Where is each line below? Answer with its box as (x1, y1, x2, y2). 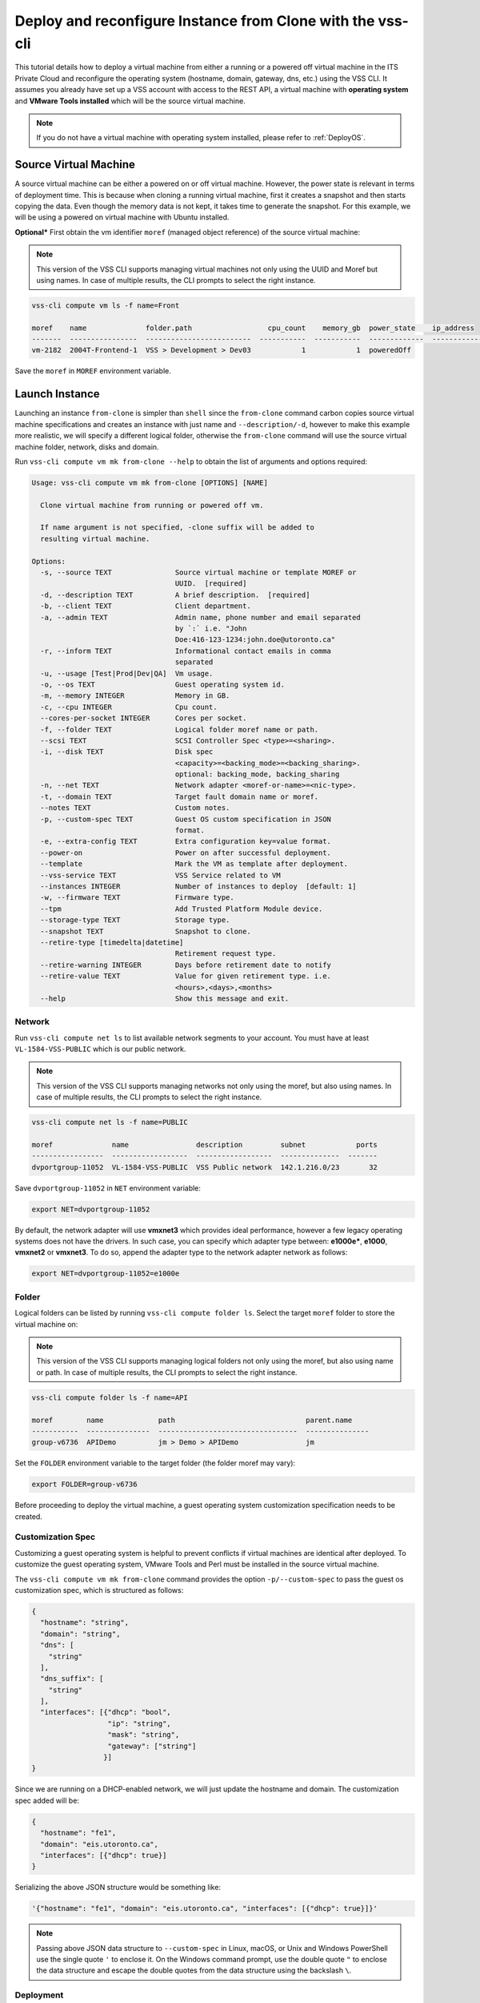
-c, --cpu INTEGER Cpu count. (40, 702, 218, 711)
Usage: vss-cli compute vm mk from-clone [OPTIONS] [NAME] (31, 478, 268, 487)
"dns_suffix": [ (40, 1675, 104, 1683)
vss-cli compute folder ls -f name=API (31, 1392, 188, 1402)
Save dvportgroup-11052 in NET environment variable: (14, 1183, 202, 1193)
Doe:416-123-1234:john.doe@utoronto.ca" (174, 635, 336, 644)
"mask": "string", (107, 1731, 180, 1739)
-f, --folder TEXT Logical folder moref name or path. (40, 725, 319, 734)
